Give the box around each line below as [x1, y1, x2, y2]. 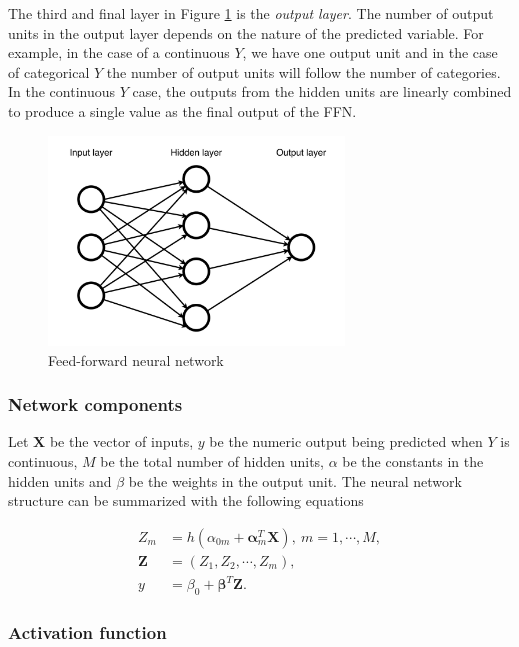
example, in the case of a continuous [8, 42, 230, 63]
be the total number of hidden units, [100, 450, 325, 471]
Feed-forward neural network [48, 349, 224, 370]
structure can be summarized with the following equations [8, 490, 364, 511]
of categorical [8, 61, 90, 82]
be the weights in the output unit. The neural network [128, 470, 462, 491]
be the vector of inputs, [49, 431, 194, 452]
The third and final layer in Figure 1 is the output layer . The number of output [8, 3, 494, 23]
